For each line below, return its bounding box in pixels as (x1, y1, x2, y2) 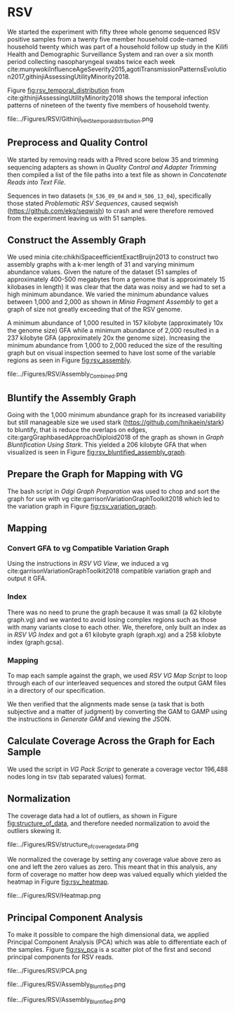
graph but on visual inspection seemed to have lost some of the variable (7, 349, 216, 357)
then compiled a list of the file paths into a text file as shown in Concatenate (7, 170, 227, 179)
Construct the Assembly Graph (7, 234, 146, 246)
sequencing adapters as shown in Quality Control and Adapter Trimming (7, 163, 217, 171)
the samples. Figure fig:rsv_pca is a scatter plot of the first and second (7, 946, 212, 954)
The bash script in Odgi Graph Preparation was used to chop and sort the (7, 487, 220, 495)
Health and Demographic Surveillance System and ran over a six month (7, 50, 214, 58)
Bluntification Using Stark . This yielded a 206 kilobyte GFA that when (7, 440, 207, 449)
